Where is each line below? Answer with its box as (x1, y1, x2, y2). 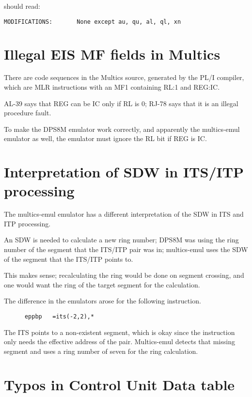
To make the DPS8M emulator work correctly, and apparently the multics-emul (4, 124, 240, 134)
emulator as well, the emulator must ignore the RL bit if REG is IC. (4, 133, 207, 143)
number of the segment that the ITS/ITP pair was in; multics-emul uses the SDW (4, 244, 248, 254)
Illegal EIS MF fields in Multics (4, 44, 220, 64)
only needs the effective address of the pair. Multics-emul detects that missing (4, 336, 235, 347)
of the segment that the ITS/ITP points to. (4, 254, 133, 264)
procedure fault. (4, 108, 51, 118)
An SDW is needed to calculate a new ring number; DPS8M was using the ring (4, 235, 239, 245)
